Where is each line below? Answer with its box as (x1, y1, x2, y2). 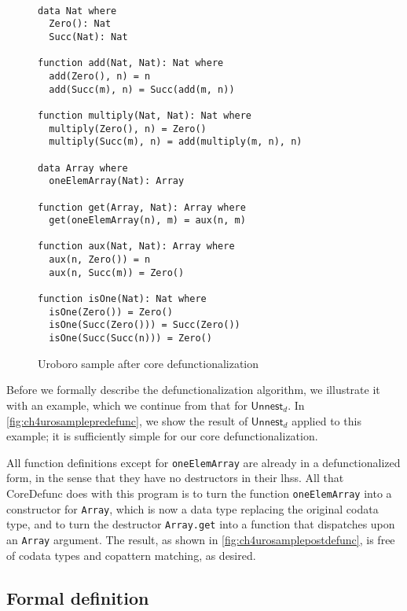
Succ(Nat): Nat (49, 31, 128, 42)
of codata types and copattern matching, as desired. (6, 547, 256, 563)
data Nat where (38, 5, 117, 17)
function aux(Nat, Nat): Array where (38, 241, 235, 252)
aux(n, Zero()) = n (49, 254, 151, 266)
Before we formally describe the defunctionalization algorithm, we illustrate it (6, 381, 380, 398)
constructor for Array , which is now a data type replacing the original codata (6, 500, 379, 517)
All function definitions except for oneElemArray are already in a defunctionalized (6, 454, 401, 470)
